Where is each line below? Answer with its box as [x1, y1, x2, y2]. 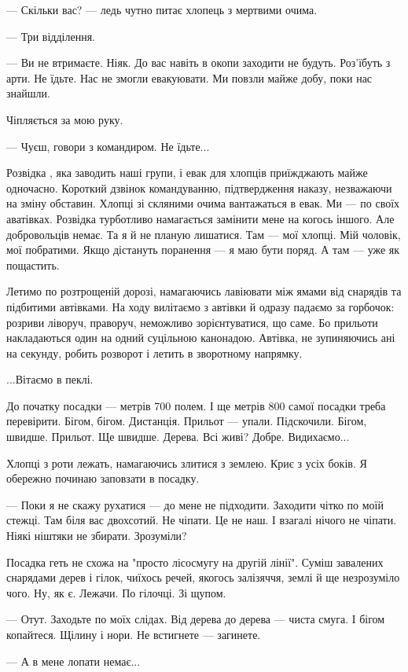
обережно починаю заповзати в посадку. [6, 470, 200, 487]
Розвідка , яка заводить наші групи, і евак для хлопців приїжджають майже [6, 164, 368, 181]
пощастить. [6, 256, 60, 273]
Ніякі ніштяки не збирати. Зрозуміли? [6, 527, 187, 544]
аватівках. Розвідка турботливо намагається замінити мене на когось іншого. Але [6, 210, 395, 226]
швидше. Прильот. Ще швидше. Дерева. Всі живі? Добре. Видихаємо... [6, 428, 350, 445]
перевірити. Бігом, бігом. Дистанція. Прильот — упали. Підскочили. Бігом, [6, 413, 367, 429]
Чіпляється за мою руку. [6, 111, 123, 127]
